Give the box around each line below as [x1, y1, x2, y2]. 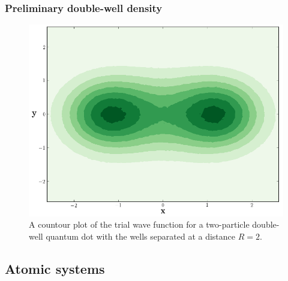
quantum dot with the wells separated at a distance [46, 229, 236, 242]
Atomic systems [5, 259, 105, 277]
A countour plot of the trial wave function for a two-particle [29, 218, 250, 231]
